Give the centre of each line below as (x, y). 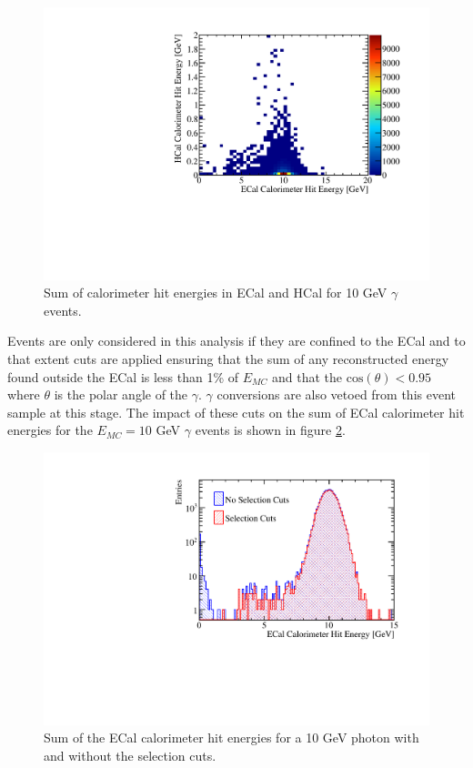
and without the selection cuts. (130, 755)
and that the (307, 376)
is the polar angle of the (121, 394)
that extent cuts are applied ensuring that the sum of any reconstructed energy (228, 359)
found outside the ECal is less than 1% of (123, 376)
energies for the (50, 430)
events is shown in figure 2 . (270, 430)
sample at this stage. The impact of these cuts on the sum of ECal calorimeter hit (236, 412)
